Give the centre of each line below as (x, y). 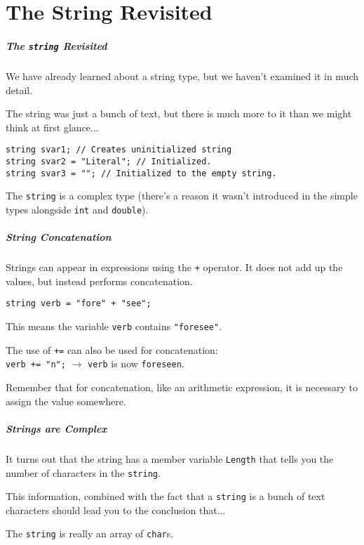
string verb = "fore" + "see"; (79, 304)
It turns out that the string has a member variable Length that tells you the (170, 458)
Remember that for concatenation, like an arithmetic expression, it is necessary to (182, 387)
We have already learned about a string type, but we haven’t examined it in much (182, 76)
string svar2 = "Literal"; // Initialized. (109, 162)
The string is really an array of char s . (90, 533)
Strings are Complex (56, 428)
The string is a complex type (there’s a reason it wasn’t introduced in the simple (182, 196)
